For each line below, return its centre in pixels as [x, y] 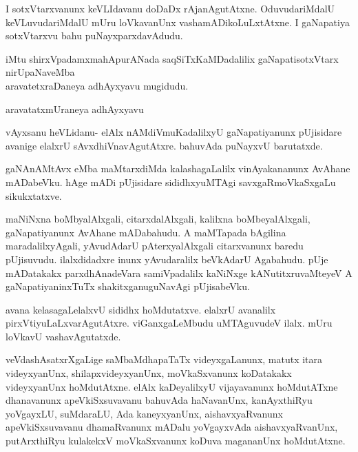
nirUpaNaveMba [40, 72]
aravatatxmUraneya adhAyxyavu [75, 109]
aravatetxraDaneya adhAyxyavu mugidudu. [97, 85]
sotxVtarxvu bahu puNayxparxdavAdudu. [94, 35]
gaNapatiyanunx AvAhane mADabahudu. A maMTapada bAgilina [146, 232]
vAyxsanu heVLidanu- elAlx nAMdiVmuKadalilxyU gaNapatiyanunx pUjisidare [174, 132]
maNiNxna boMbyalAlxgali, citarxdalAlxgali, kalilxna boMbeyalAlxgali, [158, 219]
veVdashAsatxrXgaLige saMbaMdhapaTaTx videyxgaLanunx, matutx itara [164, 359]
